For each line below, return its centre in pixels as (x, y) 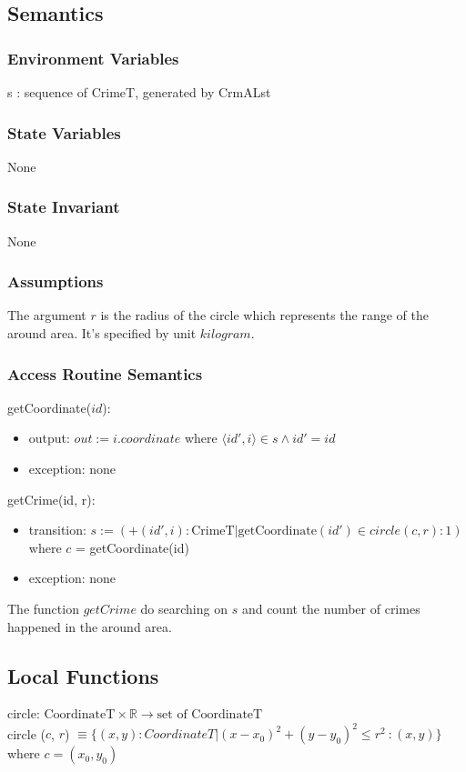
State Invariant (64, 207)
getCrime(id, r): (51, 499)
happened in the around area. (90, 626)
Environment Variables (93, 58)
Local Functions (83, 675)
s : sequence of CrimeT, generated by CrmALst (139, 92)
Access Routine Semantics (105, 373)
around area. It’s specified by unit (102, 333)
